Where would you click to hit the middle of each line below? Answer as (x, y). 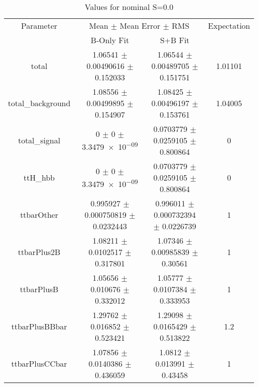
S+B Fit (175, 40)
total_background (39, 103)
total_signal (39, 140)
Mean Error (140, 26)
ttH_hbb (39, 177)
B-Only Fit (110, 40)
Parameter (39, 26)
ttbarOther (39, 215)
